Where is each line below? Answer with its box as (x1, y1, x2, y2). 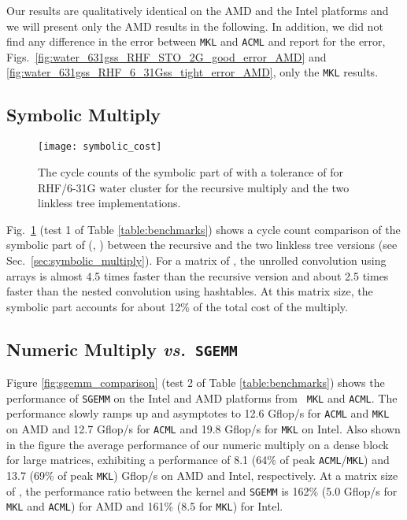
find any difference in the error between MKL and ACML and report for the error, (6, 33, 386, 50)
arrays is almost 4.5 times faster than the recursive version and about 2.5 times (6, 267, 389, 284)
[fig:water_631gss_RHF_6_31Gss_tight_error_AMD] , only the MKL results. (6, 64, 379, 80)
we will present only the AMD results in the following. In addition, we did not (6, 17, 383, 34)
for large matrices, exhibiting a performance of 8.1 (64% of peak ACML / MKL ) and (6, 451, 390, 468)
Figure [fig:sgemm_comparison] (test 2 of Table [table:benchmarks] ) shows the (6, 374, 385, 391)
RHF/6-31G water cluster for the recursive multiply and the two (38, 179, 350, 195)
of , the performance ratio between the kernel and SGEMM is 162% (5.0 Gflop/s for (6, 482, 398, 499)
